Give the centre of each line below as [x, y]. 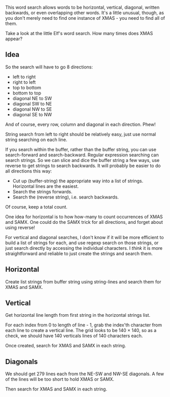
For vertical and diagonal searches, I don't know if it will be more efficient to [84, 237]
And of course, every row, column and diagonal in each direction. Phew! [80, 124]
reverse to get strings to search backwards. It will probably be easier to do [83, 166]
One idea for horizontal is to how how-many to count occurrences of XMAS [84, 217]
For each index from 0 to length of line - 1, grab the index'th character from [84, 325]
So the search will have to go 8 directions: [49, 67]
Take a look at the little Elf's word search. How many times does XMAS [79, 33]
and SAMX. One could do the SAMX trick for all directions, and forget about [84, 222]
